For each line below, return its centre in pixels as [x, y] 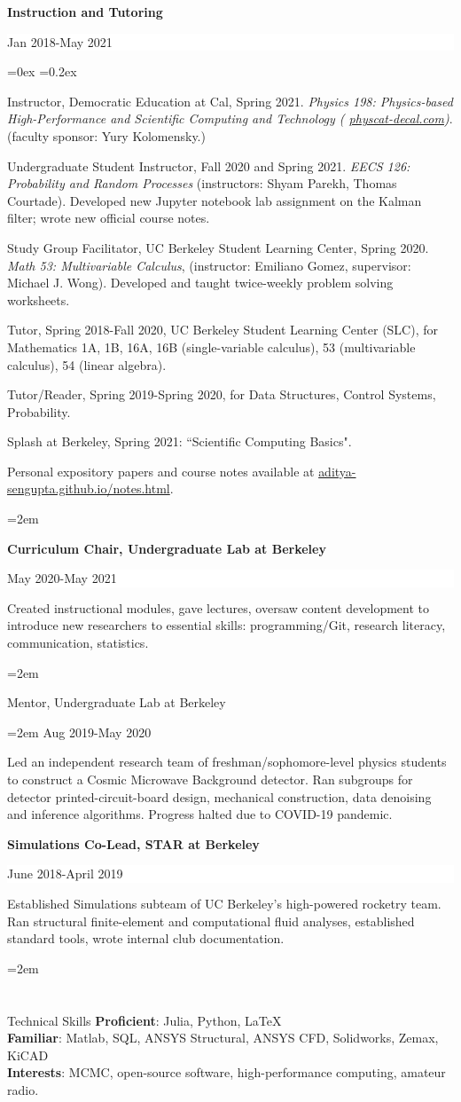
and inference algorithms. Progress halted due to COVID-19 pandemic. [200, 814]
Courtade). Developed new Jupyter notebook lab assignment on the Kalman [215, 200]
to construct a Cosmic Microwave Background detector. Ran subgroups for [210, 779]
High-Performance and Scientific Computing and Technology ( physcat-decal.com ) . [230, 118]
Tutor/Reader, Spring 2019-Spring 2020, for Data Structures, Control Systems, [222, 394]
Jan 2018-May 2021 [60, 41]
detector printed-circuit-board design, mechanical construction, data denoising [219, 796]
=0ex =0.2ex [42, 71]
